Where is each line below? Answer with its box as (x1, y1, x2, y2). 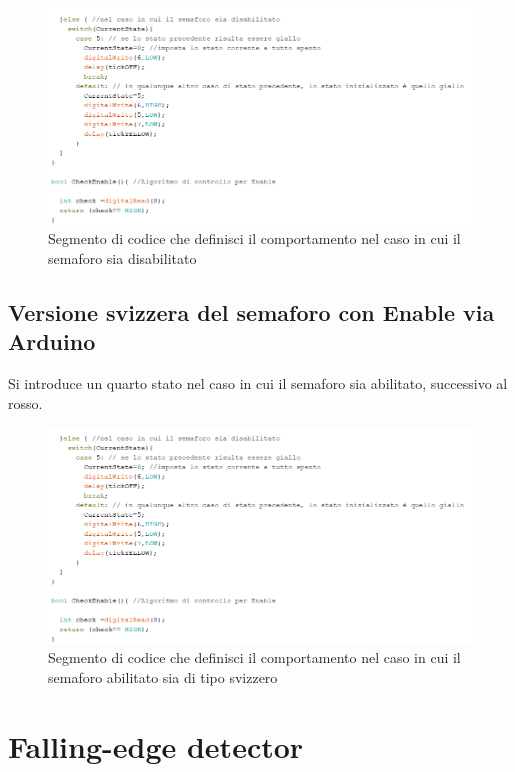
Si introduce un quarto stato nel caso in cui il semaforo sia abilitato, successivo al (8, 372, 508, 393)
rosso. (8, 392, 43, 413)
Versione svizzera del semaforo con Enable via (8, 296, 495, 327)
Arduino (8, 326, 96, 357)
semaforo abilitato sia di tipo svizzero (48, 666, 278, 687)
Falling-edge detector (8, 725, 304, 766)
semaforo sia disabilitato (48, 247, 197, 268)
